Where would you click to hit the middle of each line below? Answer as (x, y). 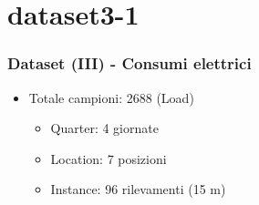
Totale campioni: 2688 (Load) (111, 97)
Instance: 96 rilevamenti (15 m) (138, 189)
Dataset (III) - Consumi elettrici (129, 63)
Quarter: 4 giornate (104, 128)
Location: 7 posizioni (109, 158)
